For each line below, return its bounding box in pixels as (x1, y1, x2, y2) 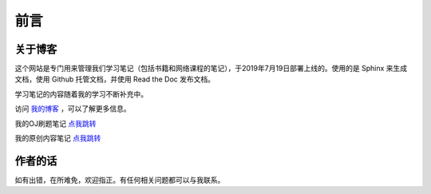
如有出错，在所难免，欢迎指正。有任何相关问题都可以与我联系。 (14, 175, 225, 184)
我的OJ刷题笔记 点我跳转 (14, 118, 97, 128)
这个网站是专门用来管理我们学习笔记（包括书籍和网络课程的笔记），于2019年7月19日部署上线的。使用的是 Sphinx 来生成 (14, 64, 408, 73)
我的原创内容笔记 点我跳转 (14, 133, 101, 143)
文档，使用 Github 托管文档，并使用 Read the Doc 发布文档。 (14, 74, 215, 84)
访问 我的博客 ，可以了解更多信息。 (14, 104, 131, 113)
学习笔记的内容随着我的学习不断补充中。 (14, 89, 148, 99)
